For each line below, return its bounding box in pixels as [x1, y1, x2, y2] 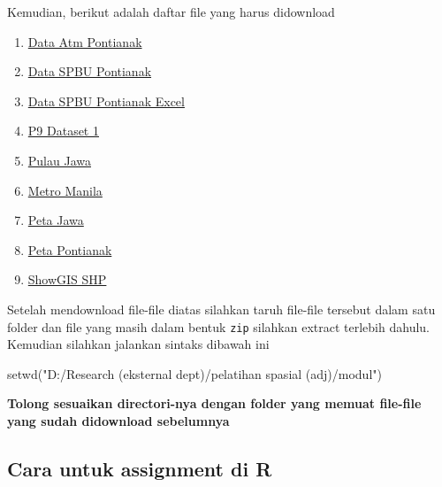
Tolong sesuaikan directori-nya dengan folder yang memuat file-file [7, 394, 422, 413]
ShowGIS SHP [27, 270, 107, 289]
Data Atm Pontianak [27, 32, 142, 50]
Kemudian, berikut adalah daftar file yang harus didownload [7, 3, 335, 20]
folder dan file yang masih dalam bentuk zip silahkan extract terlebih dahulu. [7, 317, 430, 336]
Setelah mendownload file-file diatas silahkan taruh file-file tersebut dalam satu [7, 299, 436, 318]
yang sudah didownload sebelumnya [7, 411, 230, 429]
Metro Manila [27, 181, 103, 199]
